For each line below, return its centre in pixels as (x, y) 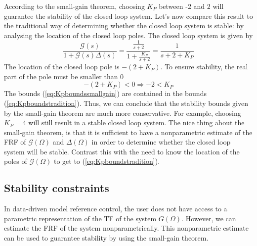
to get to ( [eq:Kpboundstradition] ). (107, 161)
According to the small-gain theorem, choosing (74, 6)
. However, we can (209, 218)
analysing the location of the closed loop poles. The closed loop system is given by (128, 35)
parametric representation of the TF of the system (80, 218)
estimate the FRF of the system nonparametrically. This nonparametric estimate (126, 228)
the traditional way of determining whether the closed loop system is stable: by (124, 25)
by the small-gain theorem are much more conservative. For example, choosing (123, 113)
